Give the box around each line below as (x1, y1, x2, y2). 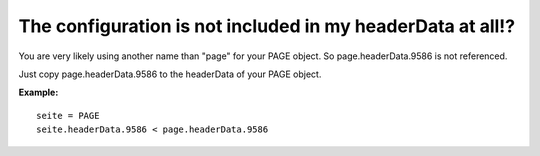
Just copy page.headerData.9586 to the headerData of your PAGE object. (18, 68, 322, 80)
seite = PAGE (36, 110, 100, 121)
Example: (18, 86, 59, 99)
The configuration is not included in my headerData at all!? (18, 15, 515, 37)
